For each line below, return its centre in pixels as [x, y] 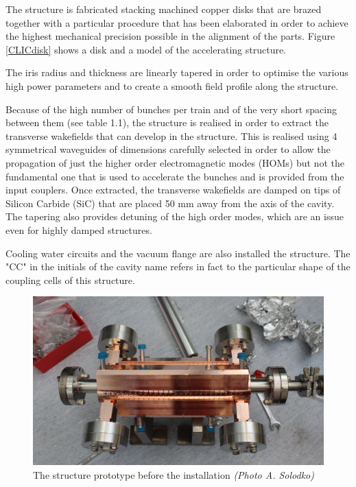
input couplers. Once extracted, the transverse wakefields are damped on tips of [173, 190]
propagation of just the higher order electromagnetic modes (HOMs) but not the [175, 162]
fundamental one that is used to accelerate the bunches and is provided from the [175, 176]
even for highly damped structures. [79, 229]
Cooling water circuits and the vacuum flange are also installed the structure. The [178, 253]
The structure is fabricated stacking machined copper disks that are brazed [164, 9]
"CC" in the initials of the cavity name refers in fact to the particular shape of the [178, 266]
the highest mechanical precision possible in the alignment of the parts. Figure [170, 36]
